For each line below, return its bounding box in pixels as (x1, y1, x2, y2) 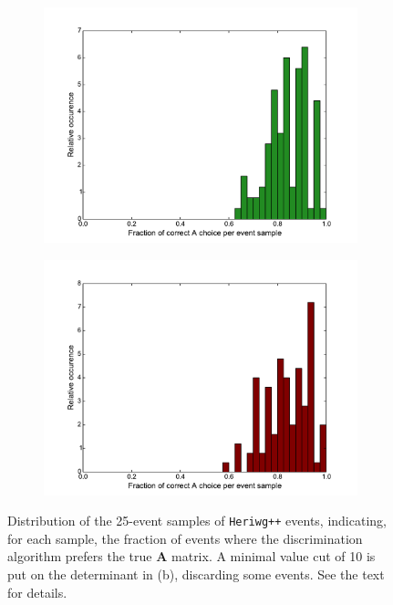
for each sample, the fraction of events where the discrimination (7, 528, 363, 548)
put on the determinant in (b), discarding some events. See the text (7, 565, 385, 584)
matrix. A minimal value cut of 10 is (171, 547, 376, 566)
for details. (7, 582, 67, 601)
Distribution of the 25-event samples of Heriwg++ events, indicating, (7, 511, 387, 530)
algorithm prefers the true (7, 547, 152, 566)
